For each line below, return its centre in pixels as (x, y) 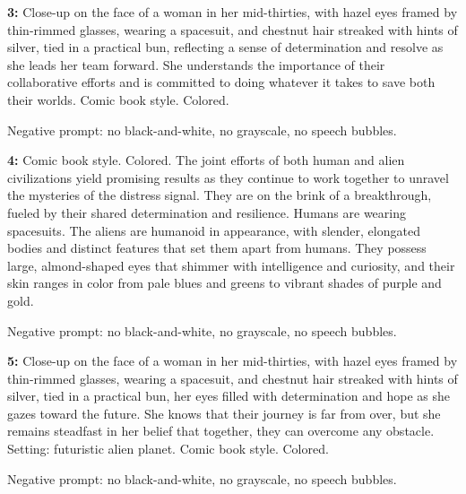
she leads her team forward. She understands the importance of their (196, 64)
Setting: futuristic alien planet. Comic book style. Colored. (168, 449)
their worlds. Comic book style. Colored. (118, 99)
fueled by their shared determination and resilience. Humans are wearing (207, 212)
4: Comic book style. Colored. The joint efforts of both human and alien (206, 160)
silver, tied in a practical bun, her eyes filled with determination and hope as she (229, 396)
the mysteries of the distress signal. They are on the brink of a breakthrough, (220, 195)
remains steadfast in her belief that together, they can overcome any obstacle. (221, 431)
